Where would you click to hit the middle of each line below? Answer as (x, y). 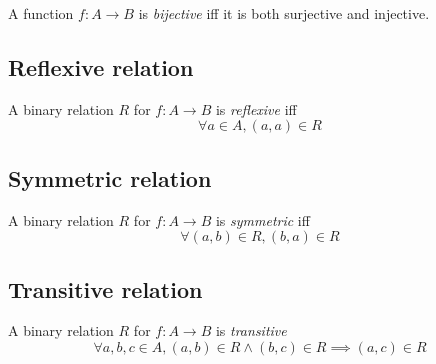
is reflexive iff (256, 108)
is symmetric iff (262, 219)
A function (41, 13)
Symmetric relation (110, 177)
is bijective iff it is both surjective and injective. (284, 13)
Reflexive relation (101, 66)
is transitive (251, 330)
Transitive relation (105, 288)
